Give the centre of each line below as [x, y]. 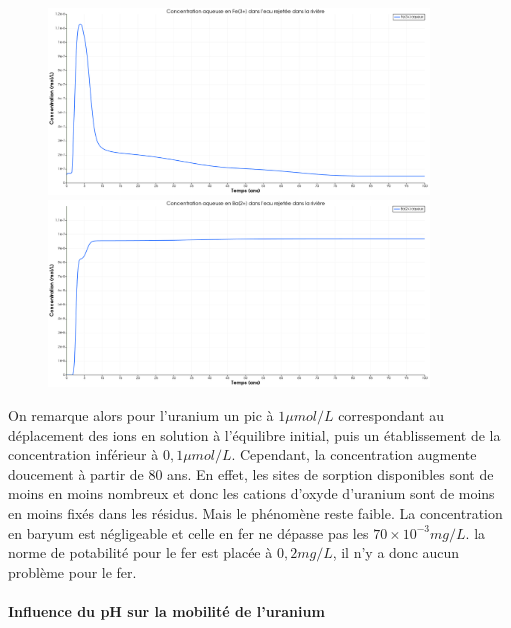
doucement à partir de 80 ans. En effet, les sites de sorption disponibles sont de [251, 473]
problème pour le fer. [72, 571]
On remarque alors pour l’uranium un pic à [141, 415]
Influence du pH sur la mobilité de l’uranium [166, 611]
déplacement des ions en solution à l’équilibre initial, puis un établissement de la [254, 434]
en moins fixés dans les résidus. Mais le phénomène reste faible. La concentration [255, 513]
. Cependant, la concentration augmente [354, 454]
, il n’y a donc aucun [396, 552]
